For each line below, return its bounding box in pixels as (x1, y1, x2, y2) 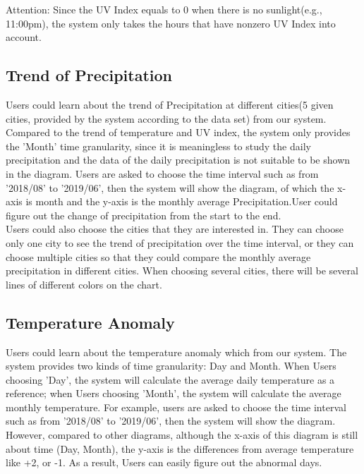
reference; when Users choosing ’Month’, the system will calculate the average (6, 386, 341, 401)
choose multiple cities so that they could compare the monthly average (6, 249, 311, 264)
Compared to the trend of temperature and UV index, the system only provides (6, 125, 351, 140)
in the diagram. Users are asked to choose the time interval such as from (6, 166, 319, 181)
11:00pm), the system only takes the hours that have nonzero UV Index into (6, 16, 336, 30)
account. (6, 30, 42, 44)
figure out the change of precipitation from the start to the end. (6, 207, 281, 222)
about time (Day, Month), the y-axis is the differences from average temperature (6, 441, 354, 456)
